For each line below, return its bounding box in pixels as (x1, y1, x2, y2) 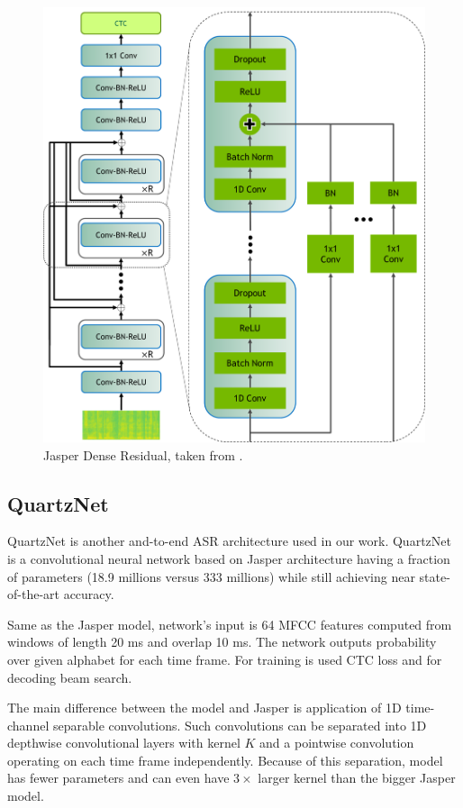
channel (7, 715, 50, 734)
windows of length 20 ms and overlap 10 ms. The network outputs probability (7, 632, 437, 651)
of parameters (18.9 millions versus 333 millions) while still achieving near (7, 567, 415, 586)
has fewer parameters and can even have (7, 768, 230, 787)
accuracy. (63, 585, 114, 604)
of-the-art (7, 585, 59, 604)
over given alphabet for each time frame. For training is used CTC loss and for (7, 649, 442, 668)
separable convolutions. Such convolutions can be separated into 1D (52, 715, 427, 734)
